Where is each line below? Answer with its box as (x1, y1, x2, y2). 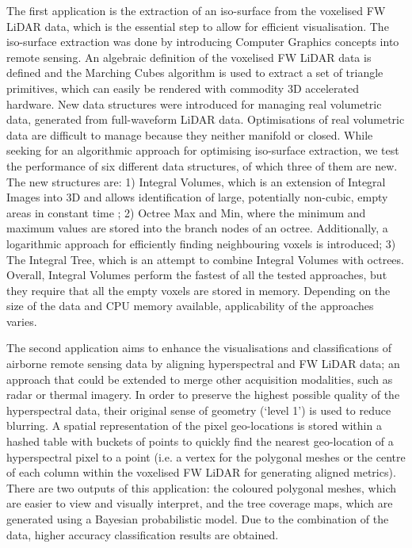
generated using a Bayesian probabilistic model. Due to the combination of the (6, 511, 389, 527)
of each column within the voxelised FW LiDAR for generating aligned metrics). (6, 464, 396, 481)
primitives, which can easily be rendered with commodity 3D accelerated (6, 79, 359, 96)
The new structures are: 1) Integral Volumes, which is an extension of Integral (6, 173, 386, 190)
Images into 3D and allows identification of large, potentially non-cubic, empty (6, 189, 388, 205)
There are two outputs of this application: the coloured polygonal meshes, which (6, 479, 396, 496)
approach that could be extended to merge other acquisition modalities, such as (6, 370, 393, 387)
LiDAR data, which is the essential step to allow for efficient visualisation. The (6, 17, 389, 34)
